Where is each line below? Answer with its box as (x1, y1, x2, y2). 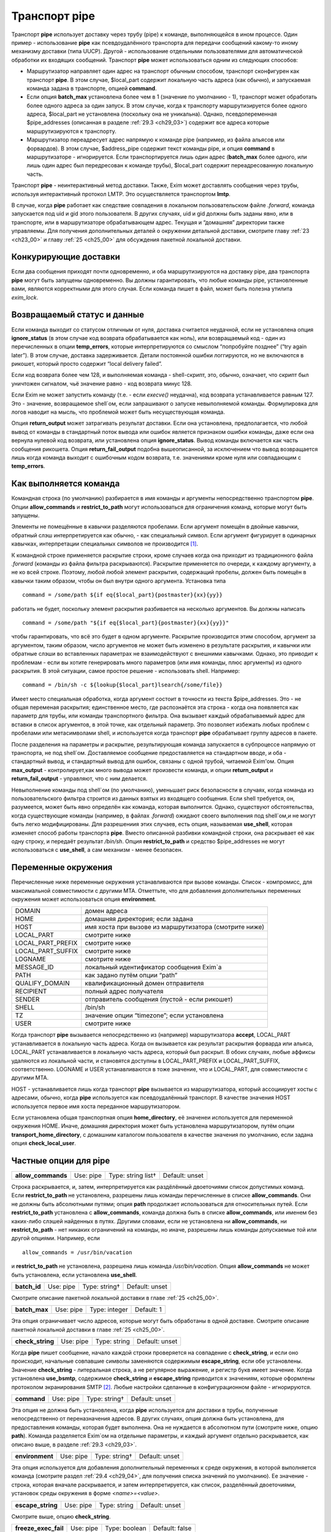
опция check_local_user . (11, 1140, 76, 1147)
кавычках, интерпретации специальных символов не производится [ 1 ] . (11, 540, 199, 548)
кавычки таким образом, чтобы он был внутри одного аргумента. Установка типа (11, 577, 226, 585)
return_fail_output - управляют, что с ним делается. (11, 775, 148, 783)
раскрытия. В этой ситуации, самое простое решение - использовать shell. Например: (11, 667, 240, 674)
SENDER (15, 995, 40, 1004)
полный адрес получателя (85, 987, 164, 996)
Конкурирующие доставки (11, 252, 121, 262)
